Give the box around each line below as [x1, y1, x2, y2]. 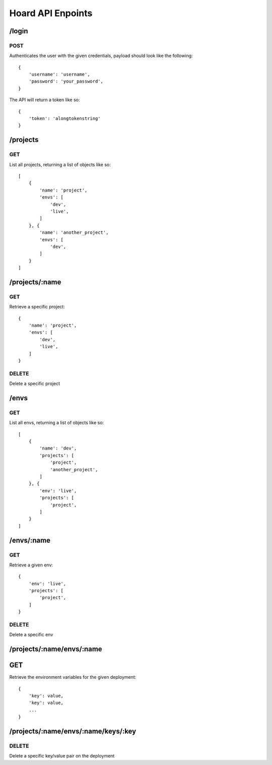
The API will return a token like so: [9, 97, 80, 103]
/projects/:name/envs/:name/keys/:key [9, 727, 137, 736]
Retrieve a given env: [9, 562, 53, 568]
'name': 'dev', [39, 445, 77, 451]
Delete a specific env [9, 631, 53, 637]
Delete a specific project [9, 380, 60, 387]
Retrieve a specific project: [9, 304, 65, 310]
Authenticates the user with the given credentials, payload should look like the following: [9, 53, 193, 59]
